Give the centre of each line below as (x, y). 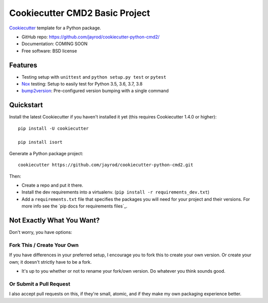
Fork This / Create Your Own (44, 245)
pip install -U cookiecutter (53, 128)
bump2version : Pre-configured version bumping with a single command (95, 91)
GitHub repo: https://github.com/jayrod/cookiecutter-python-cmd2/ (91, 37)
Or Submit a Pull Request (40, 284)
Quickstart (26, 105)
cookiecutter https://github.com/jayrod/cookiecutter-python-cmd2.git (106, 165)
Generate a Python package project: (46, 153)
